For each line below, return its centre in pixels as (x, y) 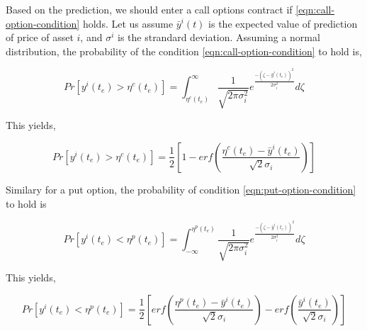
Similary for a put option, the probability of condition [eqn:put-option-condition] (181, 189)
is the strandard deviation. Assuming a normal (219, 37)
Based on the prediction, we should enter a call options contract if (149, 9)
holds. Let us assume (128, 23)
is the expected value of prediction (283, 23)
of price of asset (40, 37)
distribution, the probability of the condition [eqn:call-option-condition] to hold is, (184, 51)
